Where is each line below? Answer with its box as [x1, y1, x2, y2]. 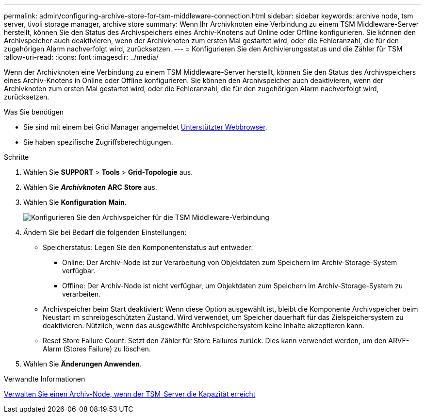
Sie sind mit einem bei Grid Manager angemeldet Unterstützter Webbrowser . [23, 123, 267, 131]
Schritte [4, 153, 29, 161]
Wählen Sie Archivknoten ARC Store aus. [23, 183, 157, 191]
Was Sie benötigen [4, 108, 64, 116]
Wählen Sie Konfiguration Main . [23, 198, 127, 206]
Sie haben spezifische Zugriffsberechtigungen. [23, 138, 173, 146]
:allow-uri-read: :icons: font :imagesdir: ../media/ [4, 53, 159, 61]
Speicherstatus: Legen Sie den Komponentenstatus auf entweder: [43, 243, 253, 251]
